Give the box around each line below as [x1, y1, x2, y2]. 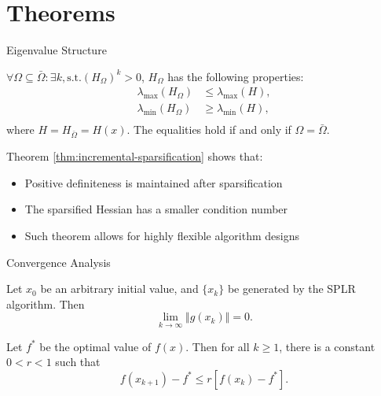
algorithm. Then [6, 295, 85, 312]
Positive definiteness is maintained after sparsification [24, 174, 283, 191]
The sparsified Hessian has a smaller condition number [24, 201, 288, 217]
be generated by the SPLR [227, 280, 356, 297]
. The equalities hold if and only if [126, 121, 291, 138]
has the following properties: [167, 68, 304, 84]
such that [55, 353, 101, 370]
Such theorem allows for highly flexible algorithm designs [24, 227, 299, 243]
